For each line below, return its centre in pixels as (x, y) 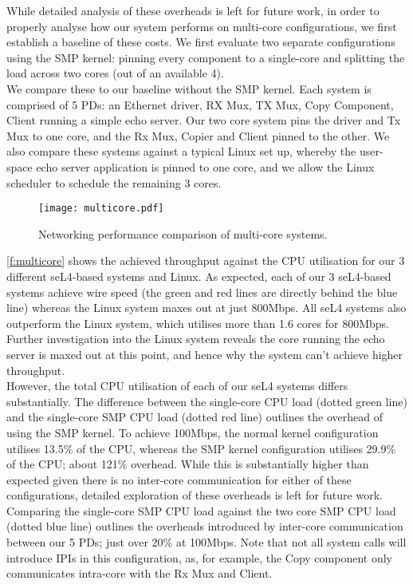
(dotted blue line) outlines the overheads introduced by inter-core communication (205, 526)
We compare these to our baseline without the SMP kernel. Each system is (189, 88)
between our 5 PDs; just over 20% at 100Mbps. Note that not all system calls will (206, 542)
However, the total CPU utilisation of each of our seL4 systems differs (177, 386)
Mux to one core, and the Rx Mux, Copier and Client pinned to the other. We (198, 135)
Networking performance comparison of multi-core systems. (183, 233)
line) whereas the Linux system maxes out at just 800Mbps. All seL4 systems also (206, 308)
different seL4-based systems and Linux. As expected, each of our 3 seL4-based (199, 276)
